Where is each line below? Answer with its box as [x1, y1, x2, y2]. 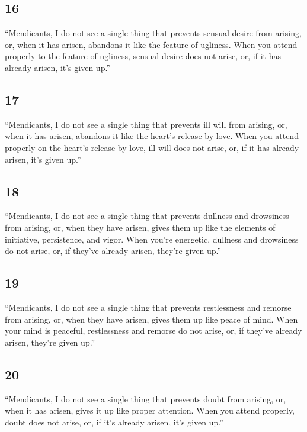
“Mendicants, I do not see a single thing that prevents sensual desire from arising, [5, 27, 302, 39]
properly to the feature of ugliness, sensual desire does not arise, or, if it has [5, 50, 281, 62]
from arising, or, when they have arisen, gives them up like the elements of [5, 221, 276, 233]
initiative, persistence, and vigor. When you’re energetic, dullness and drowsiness [5, 233, 299, 245]
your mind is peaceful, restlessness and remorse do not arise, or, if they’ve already [5, 324, 302, 337]
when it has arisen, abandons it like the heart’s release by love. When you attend [5, 130, 299, 142]
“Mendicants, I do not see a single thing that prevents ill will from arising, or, [5, 118, 287, 130]
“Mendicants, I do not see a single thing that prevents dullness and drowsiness [5, 209, 289, 222]
